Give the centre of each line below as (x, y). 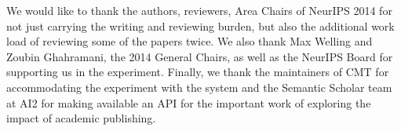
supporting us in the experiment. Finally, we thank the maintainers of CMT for (198, 72)
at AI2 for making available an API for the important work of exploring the (189, 102)
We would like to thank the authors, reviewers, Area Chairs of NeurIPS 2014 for (199, 10)
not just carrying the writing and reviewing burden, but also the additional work (200, 25)
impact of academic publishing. (81, 118)
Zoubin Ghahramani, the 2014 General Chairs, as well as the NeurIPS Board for (200, 56)
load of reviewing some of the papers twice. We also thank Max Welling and (190, 41)
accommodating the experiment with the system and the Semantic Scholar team (199, 87)
